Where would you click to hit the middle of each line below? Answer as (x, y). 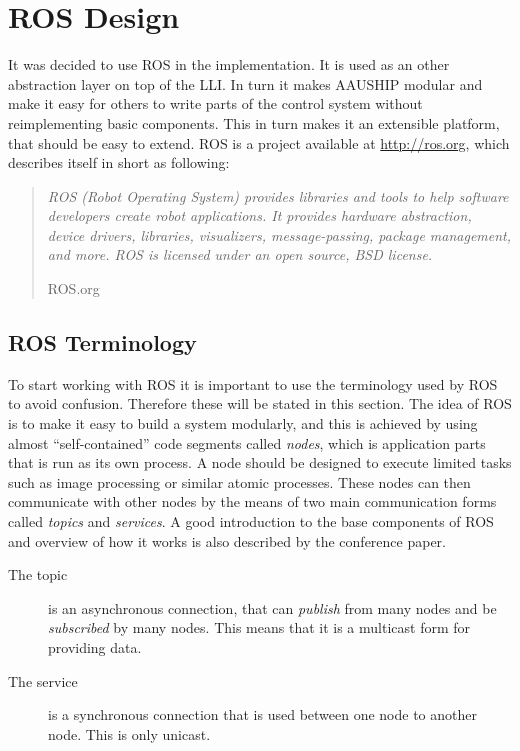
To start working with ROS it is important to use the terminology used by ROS (253, 383)
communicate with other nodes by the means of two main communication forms (252, 501)
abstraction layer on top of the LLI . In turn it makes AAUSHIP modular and (245, 83)
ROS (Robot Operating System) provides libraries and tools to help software (278, 195)
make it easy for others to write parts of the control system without (215, 103)
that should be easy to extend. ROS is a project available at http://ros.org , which (259, 142)
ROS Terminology (102, 342)
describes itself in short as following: (119, 162)
